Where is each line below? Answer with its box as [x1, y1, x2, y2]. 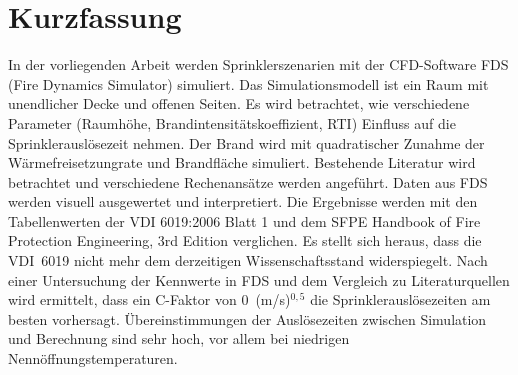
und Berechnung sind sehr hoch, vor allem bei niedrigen [8, 328, 350, 349]
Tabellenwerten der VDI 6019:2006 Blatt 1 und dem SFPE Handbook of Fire [8, 210, 481, 231]
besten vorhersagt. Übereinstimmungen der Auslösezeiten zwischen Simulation [8, 308, 487, 329]
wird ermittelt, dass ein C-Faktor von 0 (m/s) [8, 289, 291, 310]
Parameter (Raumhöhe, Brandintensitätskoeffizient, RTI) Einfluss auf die [8, 112, 456, 133]
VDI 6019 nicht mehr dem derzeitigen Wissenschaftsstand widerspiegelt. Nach [8, 250, 488, 271]
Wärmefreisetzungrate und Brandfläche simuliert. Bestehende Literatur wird [8, 152, 476, 173]
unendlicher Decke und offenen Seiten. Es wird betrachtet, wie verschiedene [8, 93, 470, 114]
